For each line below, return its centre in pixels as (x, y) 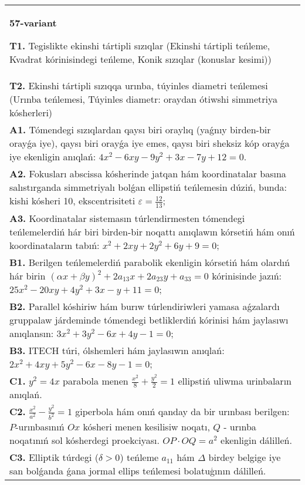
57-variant (33, 23)
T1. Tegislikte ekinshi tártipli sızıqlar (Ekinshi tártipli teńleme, (140, 46)
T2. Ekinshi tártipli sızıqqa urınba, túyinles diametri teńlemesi (139, 85)
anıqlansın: (32, 333)
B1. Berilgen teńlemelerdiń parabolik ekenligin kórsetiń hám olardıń (150, 262)
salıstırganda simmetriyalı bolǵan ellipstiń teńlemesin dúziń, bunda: (148, 187)
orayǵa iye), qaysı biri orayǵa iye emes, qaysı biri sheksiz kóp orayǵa (150, 143)
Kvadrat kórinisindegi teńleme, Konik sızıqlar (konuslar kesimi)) (140, 59)
